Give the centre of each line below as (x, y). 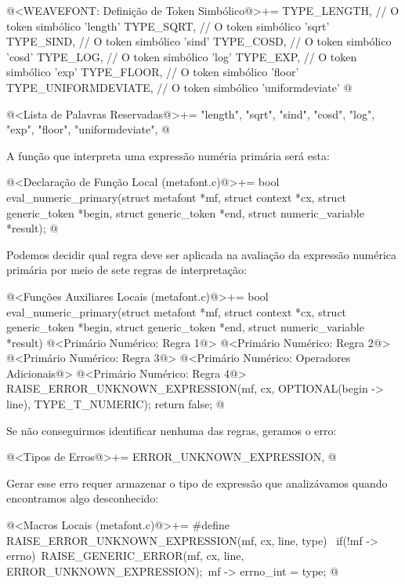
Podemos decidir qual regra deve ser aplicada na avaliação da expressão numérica (202, 254)
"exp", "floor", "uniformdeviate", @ (88, 129)
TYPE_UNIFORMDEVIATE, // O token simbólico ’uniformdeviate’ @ (179, 87)
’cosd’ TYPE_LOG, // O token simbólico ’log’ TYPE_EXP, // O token (182, 56)
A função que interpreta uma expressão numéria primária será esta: (168, 155)
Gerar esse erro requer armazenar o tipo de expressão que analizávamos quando (197, 483)
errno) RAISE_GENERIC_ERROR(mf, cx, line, (125, 556)
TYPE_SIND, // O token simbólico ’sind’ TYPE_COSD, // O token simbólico (199, 41)
